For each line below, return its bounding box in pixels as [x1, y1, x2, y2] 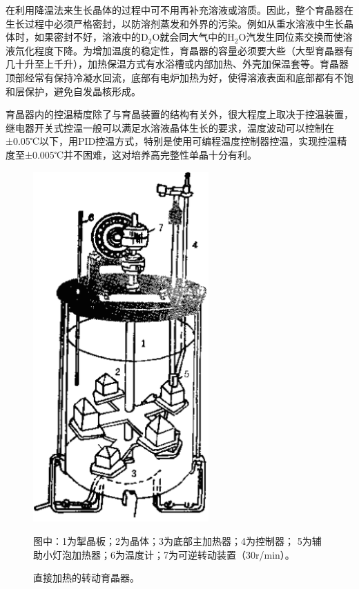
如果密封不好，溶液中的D [34, 30, 148, 44]
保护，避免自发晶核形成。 [24, 83, 141, 98]
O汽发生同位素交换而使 [238, 30, 343, 44]
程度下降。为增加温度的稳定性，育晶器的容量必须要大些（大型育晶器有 [34, 43, 353, 57]
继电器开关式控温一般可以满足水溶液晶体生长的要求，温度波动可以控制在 [6, 120, 334, 134]
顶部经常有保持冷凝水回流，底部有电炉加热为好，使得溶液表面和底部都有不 [6, 70, 344, 84]
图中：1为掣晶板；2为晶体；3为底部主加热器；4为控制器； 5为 [33, 533, 312, 548]
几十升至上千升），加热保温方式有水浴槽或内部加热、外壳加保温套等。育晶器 [6, 57, 349, 71]
